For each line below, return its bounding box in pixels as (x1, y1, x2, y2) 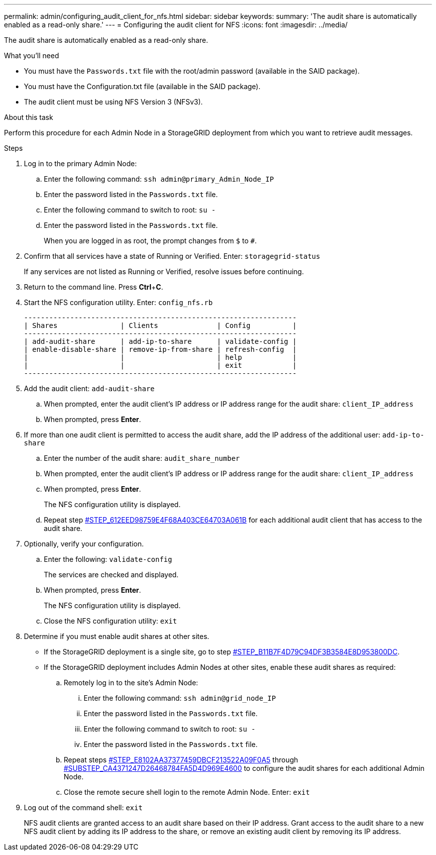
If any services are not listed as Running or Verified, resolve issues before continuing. (24, 267, 304, 276)
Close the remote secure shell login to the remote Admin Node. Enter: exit (64, 788, 310, 796)
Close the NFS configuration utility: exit (44, 617, 177, 625)
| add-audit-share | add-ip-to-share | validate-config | (24, 337, 297, 345)
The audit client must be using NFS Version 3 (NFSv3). (24, 98, 203, 106)
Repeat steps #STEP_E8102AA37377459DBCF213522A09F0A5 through (64, 755, 298, 764)
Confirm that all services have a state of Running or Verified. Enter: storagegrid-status (24, 252, 321, 260)
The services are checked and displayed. (44, 570, 179, 579)
